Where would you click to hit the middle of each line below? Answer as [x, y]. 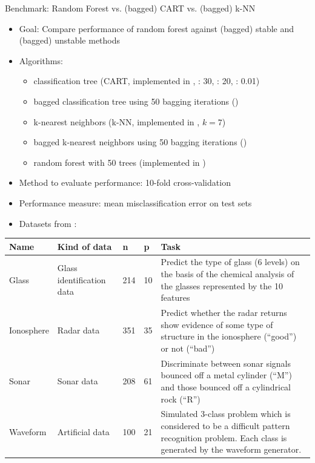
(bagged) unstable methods [70, 40]
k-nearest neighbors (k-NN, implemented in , [117, 121]
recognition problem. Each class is [224, 437]
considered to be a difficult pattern [225, 425]
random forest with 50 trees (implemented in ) [120, 162]
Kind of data [85, 246]
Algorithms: [41, 60]
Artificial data [83, 431]
